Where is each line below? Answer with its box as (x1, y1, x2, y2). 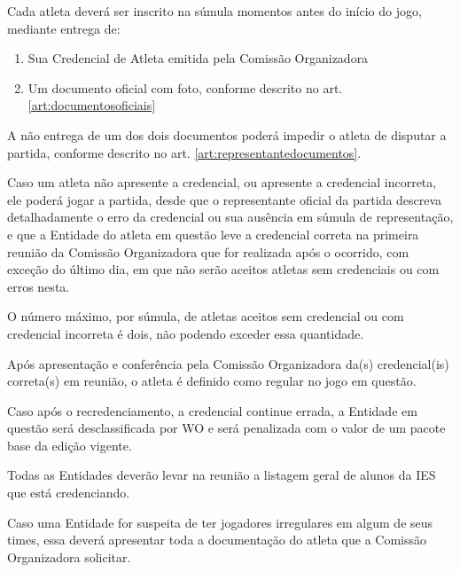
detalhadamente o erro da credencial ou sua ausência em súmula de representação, (7, 208, 454, 226)
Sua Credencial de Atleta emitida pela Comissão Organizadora (27, 49, 369, 67)
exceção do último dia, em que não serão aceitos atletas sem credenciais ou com (7, 260, 440, 278)
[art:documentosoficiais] (27, 96, 156, 114)
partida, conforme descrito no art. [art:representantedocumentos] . (7, 143, 362, 161)
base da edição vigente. (7, 435, 132, 454)
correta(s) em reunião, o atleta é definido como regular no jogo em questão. (7, 372, 417, 390)
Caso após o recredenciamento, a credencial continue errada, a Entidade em (7, 401, 417, 419)
